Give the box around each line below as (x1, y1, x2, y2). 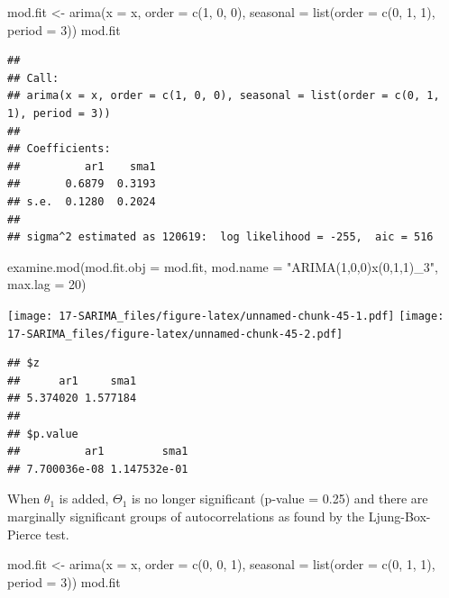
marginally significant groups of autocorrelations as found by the (7, 506, 365, 525)
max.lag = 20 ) (7, 275, 87, 294)
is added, (59, 489, 109, 508)
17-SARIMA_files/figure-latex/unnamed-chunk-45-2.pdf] (7, 327, 344, 340)
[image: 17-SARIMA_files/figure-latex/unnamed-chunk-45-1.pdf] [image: (7, 309, 444, 322)
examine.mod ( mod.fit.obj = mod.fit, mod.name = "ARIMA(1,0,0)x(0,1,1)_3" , (7, 257, 438, 276)
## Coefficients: (7, 142, 111, 156)
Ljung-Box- (368, 506, 431, 525)
